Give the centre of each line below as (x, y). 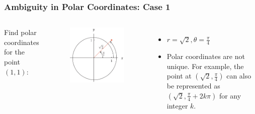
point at (179, 76)
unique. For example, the (205, 66)
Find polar (20, 32)
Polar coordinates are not (206, 56)
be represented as (193, 86)
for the (14, 52)
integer (177, 105)
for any (230, 95)
